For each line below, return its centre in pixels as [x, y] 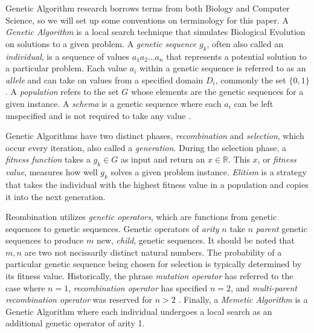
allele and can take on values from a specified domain [104, 79]
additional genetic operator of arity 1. [75, 323]
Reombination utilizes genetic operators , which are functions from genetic [141, 217]
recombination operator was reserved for [79, 299]
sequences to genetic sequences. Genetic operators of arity [112, 228]
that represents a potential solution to [236, 56]
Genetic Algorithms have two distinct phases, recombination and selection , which [155, 136]
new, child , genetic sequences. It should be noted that [195, 240]
